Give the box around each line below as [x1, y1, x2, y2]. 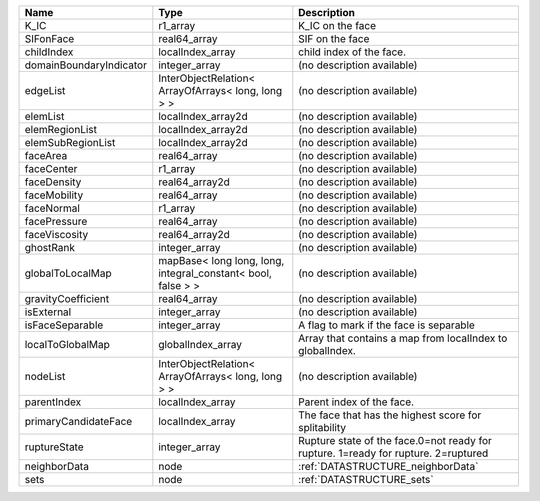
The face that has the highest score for [298, 408, 482, 422]
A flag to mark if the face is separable [298, 318, 475, 332]
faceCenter [24, 162, 78, 175]
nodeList [24, 370, 66, 383]
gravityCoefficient [24, 292, 110, 305]
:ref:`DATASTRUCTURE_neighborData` [298, 460, 479, 473]
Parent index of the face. [298, 395, 415, 409]
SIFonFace [24, 32, 75, 45]
